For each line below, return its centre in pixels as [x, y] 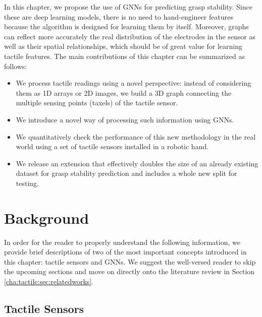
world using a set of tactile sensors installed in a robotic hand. [112, 146]
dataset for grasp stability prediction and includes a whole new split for [126, 173]
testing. [27, 183]
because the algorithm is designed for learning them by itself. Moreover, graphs [126, 26]
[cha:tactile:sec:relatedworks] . [49, 281]
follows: [16, 66]
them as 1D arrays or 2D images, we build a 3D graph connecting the [124, 92]
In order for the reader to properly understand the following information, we [122, 242]
